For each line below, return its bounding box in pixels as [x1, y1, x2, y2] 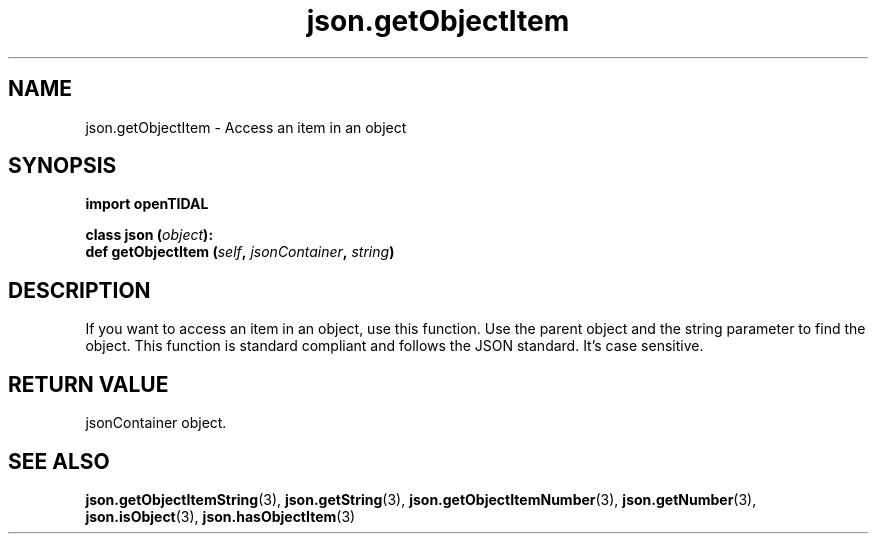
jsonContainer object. [85, 414, 227, 432]
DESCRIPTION [8, 277, 151, 303]
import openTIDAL [85, 195, 209, 213]
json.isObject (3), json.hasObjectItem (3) [85, 507, 356, 525]
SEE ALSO [8, 448, 110, 474]
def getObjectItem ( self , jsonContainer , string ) [85, 243, 395, 261]
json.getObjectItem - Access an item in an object [85, 118, 407, 136]
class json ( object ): [85, 226, 214, 244]
